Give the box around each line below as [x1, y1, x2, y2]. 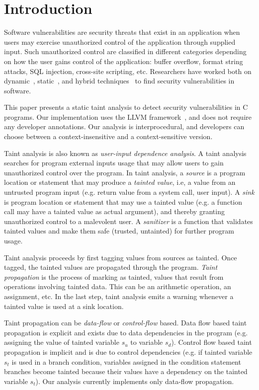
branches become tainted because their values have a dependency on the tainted [4, 366, 248, 377]
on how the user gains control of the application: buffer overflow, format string [4, 56, 243, 66]
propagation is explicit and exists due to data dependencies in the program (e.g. [4, 327, 248, 337]
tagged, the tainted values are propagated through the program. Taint [4, 262, 218, 272]
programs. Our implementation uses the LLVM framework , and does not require [4, 111, 252, 122]
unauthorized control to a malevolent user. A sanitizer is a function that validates [4, 216, 253, 226]
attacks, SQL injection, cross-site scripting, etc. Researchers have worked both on [4, 66, 252, 76]
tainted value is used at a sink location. [4, 301, 124, 311]
